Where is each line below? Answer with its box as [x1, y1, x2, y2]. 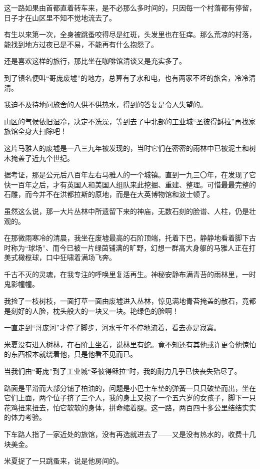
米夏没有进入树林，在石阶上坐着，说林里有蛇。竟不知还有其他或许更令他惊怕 [4, 339, 256, 349]
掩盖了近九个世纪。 [10, 152, 74, 163]
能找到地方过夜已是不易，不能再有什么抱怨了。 [4, 39, 158, 49]
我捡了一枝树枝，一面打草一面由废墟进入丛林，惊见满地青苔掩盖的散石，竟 [4, 296, 249, 306]
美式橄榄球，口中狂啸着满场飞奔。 [4, 252, 116, 263]
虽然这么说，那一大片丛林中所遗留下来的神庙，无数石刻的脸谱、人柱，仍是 [4, 205, 249, 216]
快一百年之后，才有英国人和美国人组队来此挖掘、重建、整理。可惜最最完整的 [4, 179, 256, 189]
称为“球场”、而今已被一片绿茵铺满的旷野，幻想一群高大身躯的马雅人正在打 [10, 242, 256, 253]
